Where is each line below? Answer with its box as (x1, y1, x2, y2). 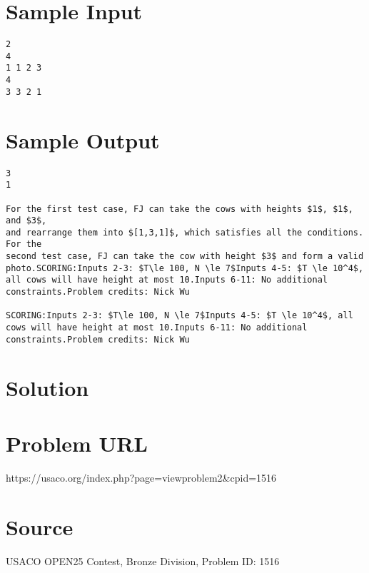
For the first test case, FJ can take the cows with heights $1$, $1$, (6, 203, 353, 214)
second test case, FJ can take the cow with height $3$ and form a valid (6, 251, 364, 262)
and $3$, (6, 215, 47, 226)
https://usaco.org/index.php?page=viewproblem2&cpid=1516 (6, 470, 277, 485)
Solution (6, 372, 89, 402)
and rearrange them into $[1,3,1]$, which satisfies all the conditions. (6, 227, 364, 238)
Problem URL (6, 428, 148, 457)
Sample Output (6, 125, 160, 154)
